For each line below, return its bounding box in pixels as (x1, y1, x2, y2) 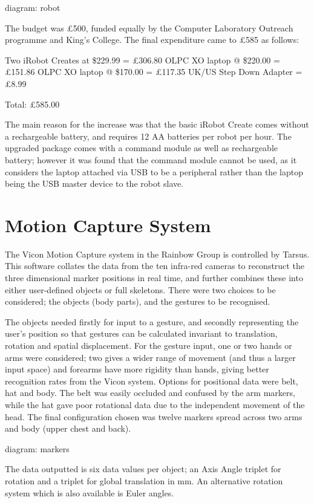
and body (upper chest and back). (5, 422, 131, 435)
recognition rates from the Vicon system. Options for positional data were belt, (5, 374, 298, 387)
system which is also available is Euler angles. (5, 486, 174, 499)
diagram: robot (5, 1, 61, 13)
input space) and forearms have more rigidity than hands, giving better (5, 363, 269, 375)
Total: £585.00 (5, 97, 60, 110)
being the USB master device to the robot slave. (5, 177, 184, 190)
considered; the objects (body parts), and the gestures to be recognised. (5, 295, 270, 308)
